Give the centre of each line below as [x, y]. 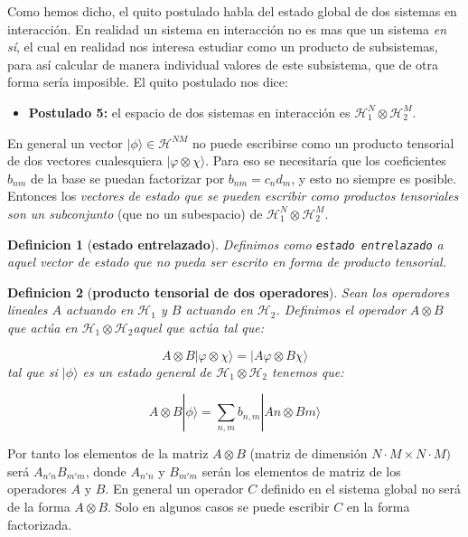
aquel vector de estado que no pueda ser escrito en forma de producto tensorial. [227, 262]
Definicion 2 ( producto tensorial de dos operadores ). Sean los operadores [228, 292]
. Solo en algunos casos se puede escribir [219, 506]
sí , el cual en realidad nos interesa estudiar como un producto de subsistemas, [223, 47]
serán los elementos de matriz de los [301, 471]
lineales [28, 310]
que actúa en [42, 327]
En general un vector [65, 142]
